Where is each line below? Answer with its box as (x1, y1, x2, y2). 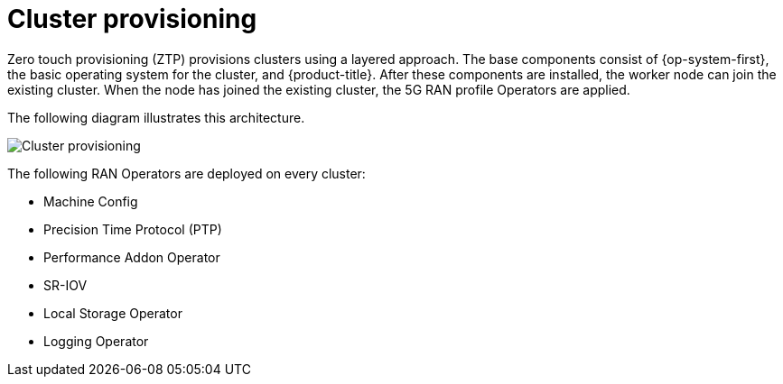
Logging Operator (43, 333, 149, 349)
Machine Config (43, 193, 138, 209)
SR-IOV (43, 277, 88, 293)
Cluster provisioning (7, 4, 257, 34)
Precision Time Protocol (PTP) (43, 221, 222, 237)
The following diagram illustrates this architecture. (7, 109, 305, 125)
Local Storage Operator (43, 305, 182, 321)
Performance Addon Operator (43, 249, 220, 265)
